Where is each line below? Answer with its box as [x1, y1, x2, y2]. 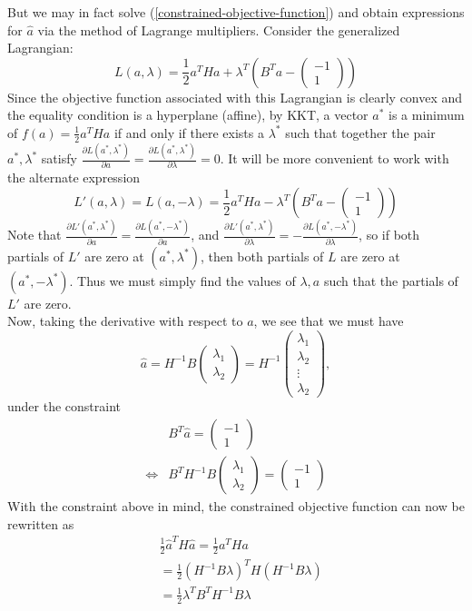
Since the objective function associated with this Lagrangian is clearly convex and [7, 87, 463, 106]
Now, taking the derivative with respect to [7, 311, 243, 330]
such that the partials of [323, 271, 458, 290]
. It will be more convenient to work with [220, 149, 449, 168]
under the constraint [7, 397, 122, 416]
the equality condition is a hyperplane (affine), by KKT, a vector [7, 105, 369, 124]
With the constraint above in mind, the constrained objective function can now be [7, 497, 465, 516]
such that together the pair [285, 123, 436, 142]
